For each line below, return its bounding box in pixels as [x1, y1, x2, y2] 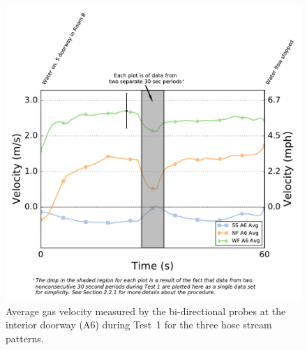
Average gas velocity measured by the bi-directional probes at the [6, 303, 286, 318]
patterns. [6, 330, 44, 345]
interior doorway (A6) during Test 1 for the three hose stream [6, 317, 272, 332]
